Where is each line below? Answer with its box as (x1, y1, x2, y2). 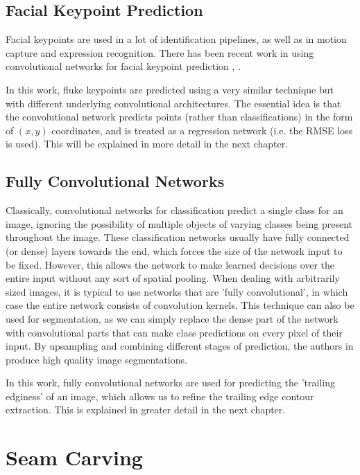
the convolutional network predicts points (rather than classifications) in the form (6, 109, 353, 124)
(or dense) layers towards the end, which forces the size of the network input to (6, 243, 343, 258)
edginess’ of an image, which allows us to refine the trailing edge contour (6, 388, 314, 403)
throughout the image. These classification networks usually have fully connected (6, 230, 350, 244)
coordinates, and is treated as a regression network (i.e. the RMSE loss (51, 123, 353, 137)
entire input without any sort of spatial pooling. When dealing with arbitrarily (6, 271, 340, 285)
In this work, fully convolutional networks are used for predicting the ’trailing (6, 375, 335, 390)
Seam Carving (6, 443, 143, 472)
